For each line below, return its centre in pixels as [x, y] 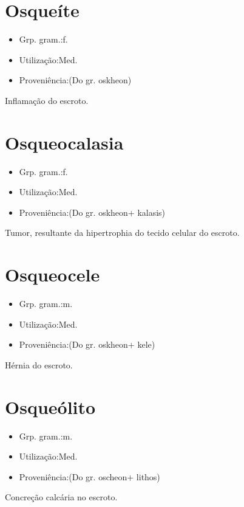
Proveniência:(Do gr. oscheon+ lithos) [90, 476]
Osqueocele [53, 274]
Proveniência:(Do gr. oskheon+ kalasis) [92, 212]
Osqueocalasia [64, 142]
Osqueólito [50, 406]
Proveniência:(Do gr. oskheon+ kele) [87, 344]
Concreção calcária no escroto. [61, 497]
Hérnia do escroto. [39, 364]
